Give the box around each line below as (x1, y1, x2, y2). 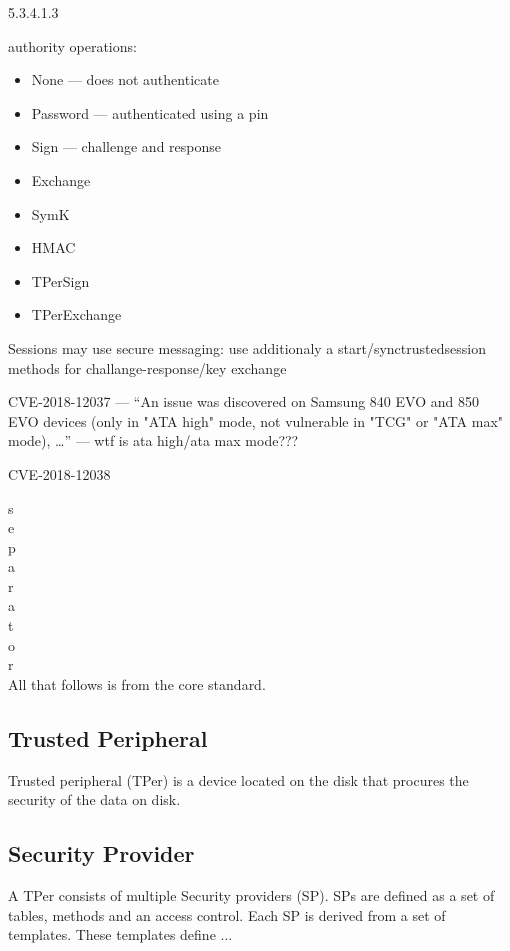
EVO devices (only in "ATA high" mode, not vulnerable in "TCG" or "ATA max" (8, 410, 504, 431)
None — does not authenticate (31, 69, 219, 90)
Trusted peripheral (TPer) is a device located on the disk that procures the (8, 769, 469, 790)
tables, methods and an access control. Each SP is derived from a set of (8, 904, 446, 925)
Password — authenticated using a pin (31, 102, 269, 123)
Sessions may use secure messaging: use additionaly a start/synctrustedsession (8, 337, 486, 358)
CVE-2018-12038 (8, 463, 111, 484)
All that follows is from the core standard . (8, 673, 266, 694)
